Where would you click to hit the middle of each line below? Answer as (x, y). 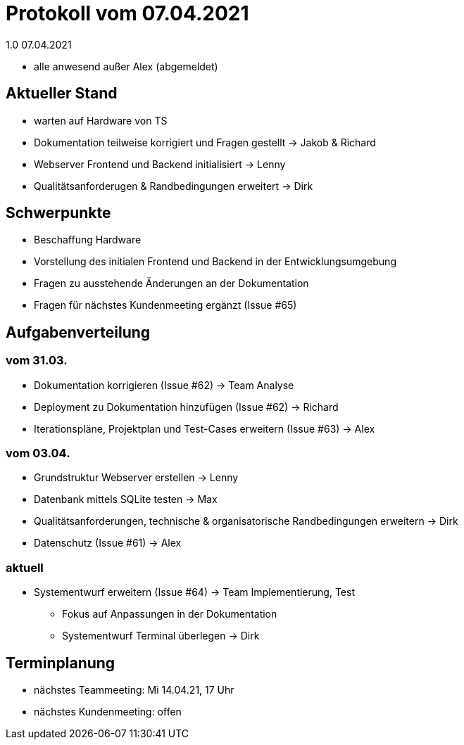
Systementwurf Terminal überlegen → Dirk (161, 636)
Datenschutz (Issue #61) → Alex (108, 543)
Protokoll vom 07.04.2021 (127, 13)
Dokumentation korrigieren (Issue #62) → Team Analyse (164, 385)
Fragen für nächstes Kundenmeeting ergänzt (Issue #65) (165, 305)
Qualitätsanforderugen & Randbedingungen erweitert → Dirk (174, 186)
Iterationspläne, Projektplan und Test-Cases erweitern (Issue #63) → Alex (205, 428)
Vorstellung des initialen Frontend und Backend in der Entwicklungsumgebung (215, 262)
